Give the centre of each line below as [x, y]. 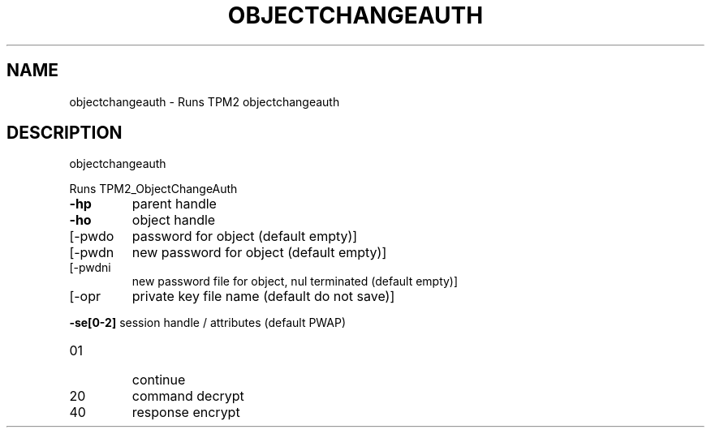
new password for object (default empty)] [259, 253]
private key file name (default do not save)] [263, 296]
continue [159, 380]
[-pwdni [90, 268]
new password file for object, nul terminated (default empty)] [295, 281]
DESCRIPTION [65, 133]
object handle [174, 220]
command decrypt [188, 396]
